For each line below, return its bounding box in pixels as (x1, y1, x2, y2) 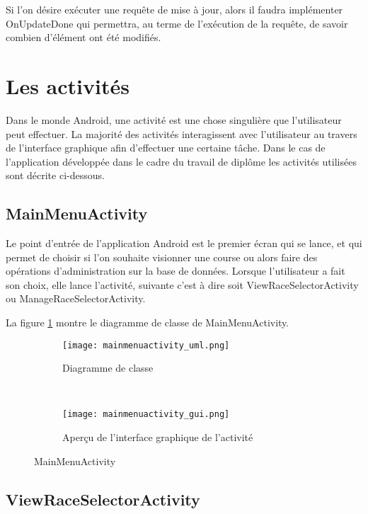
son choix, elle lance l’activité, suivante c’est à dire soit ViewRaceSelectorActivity (6, 277, 359, 292)
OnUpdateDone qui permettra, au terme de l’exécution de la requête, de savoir (6, 16, 348, 30)
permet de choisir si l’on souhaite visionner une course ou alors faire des (6, 249, 318, 264)
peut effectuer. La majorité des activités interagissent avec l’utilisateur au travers (6, 126, 357, 141)
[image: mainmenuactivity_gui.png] (62, 409, 230, 420)
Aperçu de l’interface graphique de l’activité (62, 430, 253, 445)
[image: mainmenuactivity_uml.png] (62, 340, 230, 350)
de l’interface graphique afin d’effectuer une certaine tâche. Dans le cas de (6, 140, 326, 155)
